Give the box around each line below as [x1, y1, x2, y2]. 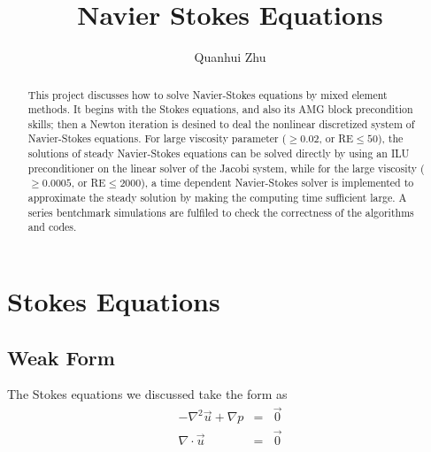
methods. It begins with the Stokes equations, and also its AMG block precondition [27, 102, 413, 117]
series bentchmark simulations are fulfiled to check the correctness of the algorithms [27, 204, 414, 219]
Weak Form [7, 343, 115, 371]
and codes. [27, 219, 77, 234]
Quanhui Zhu [194, 48, 266, 66]
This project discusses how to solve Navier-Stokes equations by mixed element [27, 87, 388, 102]
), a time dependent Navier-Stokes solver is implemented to [141, 175, 414, 190]
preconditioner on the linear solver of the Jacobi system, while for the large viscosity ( [27, 160, 425, 175]
